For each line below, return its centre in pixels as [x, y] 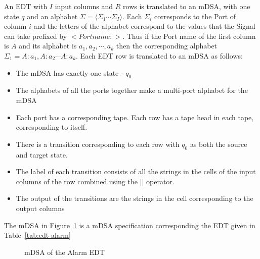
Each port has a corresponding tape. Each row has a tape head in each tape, [135, 117]
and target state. [42, 154]
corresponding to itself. [52, 127]
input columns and [84, 6]
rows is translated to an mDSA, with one [187, 6]
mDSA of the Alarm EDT [64, 252]
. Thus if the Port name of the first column [189, 36]
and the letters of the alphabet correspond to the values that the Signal [144, 26]
